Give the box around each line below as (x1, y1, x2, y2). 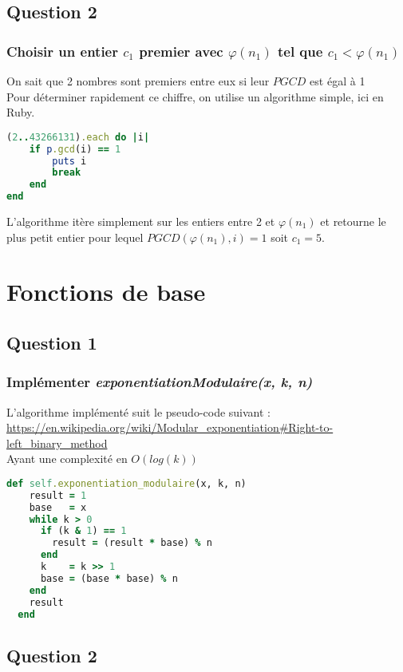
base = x (29, 501, 87, 513)
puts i (52, 155, 87, 167)
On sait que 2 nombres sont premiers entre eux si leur (6, 73, 270, 89)
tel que (277, 41, 323, 61)
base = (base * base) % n (40, 572, 178, 584)
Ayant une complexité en (6, 450, 128, 467)
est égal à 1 (310, 73, 365, 89)
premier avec (139, 41, 223, 61)
